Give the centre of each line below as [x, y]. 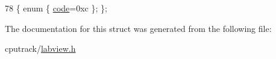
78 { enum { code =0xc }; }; [56, 8]
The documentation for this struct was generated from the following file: [138, 28]
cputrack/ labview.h [40, 48]
